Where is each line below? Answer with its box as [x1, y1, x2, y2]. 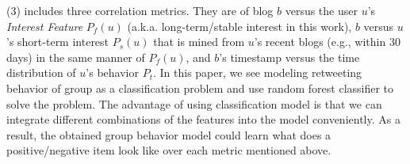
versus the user [285, 2, 358, 18]
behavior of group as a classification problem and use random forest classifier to [6, 79, 394, 96]
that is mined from [153, 33, 245, 50]
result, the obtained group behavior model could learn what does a [6, 126, 331, 143]
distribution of [6, 64, 76, 81]
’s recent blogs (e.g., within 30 [254, 33, 400, 50]
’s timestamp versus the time [219, 48, 360, 65]
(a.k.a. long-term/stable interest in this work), [127, 17, 352, 34]
